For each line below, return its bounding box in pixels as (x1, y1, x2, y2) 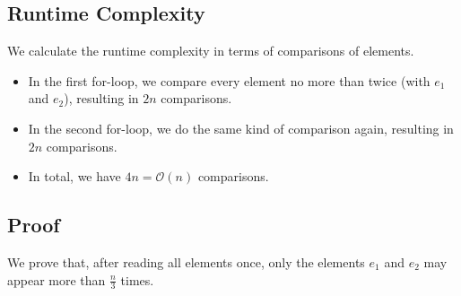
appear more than (7, 270, 106, 289)
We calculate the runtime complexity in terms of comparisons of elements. (7, 41, 414, 60)
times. (120, 270, 154, 289)
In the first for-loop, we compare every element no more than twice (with (28, 71, 431, 90)
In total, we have (28, 167, 121, 186)
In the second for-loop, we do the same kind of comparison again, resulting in (28, 118, 454, 137)
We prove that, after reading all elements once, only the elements (7, 252, 365, 271)
